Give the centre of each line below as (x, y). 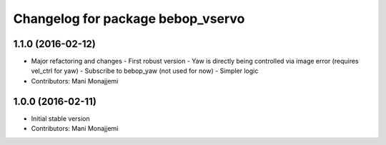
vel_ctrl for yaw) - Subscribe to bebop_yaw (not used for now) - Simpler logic (145, 71)
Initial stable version (61, 119)
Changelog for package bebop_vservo (129, 19)
